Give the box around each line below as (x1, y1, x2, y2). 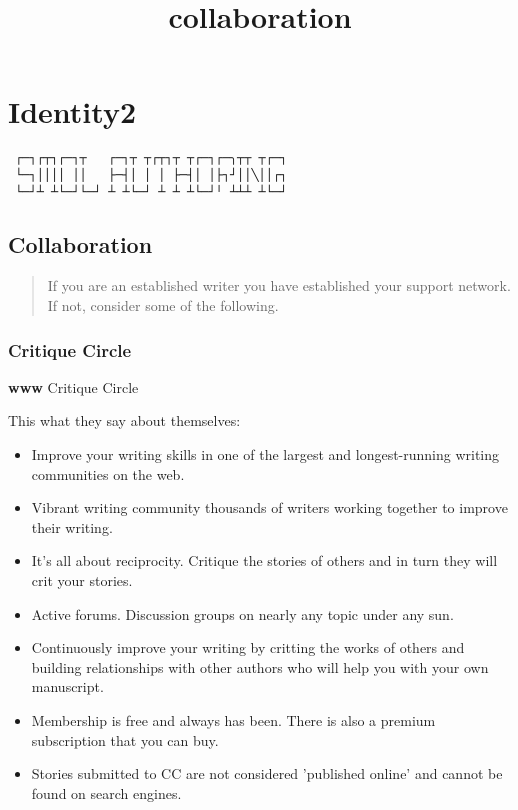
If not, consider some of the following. (47, 295, 279, 316)
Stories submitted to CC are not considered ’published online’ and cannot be (31, 763, 503, 784)
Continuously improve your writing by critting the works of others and (31, 637, 465, 658)
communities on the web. (31, 463, 185, 484)
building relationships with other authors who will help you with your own (31, 656, 489, 677)
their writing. (31, 516, 113, 537)
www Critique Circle (8, 376, 139, 397)
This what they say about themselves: (8, 410, 241, 431)
